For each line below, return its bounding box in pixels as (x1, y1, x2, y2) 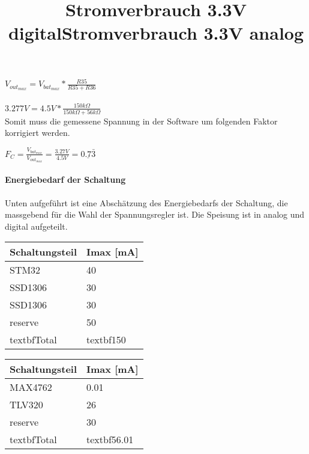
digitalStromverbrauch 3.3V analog (8, 20, 304, 45)
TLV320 (10, 397, 43, 412)
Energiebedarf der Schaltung (5, 173, 126, 186)
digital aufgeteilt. (5, 219, 68, 232)
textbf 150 (86, 333, 126, 347)
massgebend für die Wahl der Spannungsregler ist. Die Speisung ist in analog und (5, 208, 305, 221)
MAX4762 (10, 380, 52, 394)
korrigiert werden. (5, 126, 70, 139)
